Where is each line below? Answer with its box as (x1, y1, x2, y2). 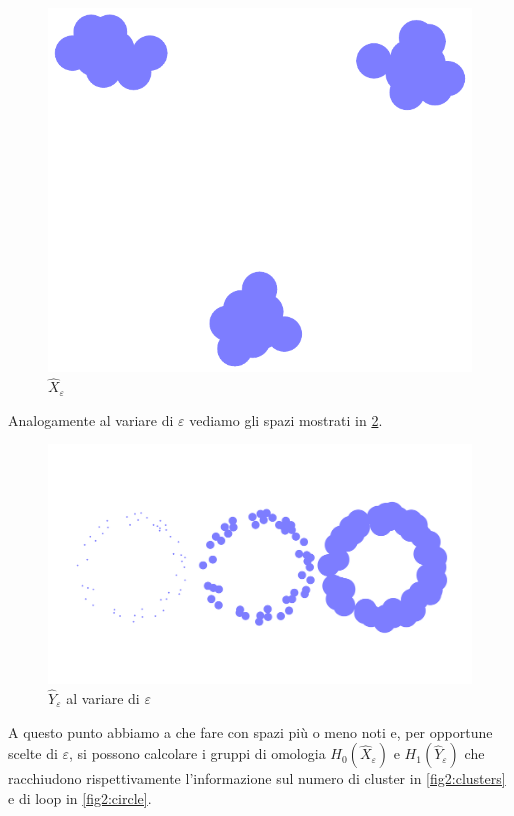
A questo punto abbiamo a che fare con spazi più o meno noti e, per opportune (8, 721, 493, 742)
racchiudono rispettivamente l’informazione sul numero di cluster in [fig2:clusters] (8, 768, 506, 789)
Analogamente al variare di (8, 409, 174, 430)
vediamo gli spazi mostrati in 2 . (189, 409, 383, 430)
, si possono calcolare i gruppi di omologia (69, 743, 326, 764)
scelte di (8, 743, 58, 764)
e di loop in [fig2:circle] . (8, 787, 152, 808)
